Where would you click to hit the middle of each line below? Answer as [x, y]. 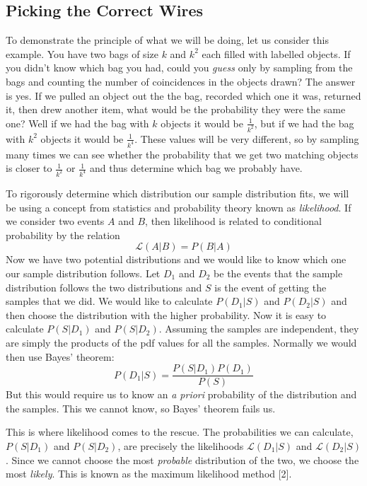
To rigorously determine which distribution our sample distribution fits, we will [177, 193]
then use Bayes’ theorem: [60, 356]
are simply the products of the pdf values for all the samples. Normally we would [181, 342]
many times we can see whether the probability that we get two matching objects [182, 154]
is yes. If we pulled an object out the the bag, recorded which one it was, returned [183, 95]
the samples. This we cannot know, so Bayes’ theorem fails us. [141, 408]
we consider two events [55, 221]
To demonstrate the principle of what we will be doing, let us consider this [167, 40]
